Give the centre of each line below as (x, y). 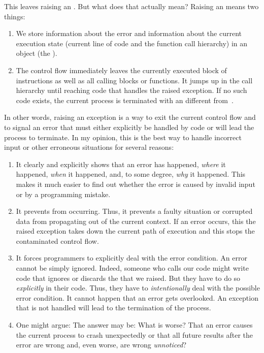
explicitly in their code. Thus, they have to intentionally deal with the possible (138, 288)
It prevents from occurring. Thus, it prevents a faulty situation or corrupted (134, 211)
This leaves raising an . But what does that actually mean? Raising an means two (131, 6)
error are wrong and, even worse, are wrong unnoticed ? (101, 345)
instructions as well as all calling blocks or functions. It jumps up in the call (134, 80)
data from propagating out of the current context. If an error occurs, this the (136, 221)
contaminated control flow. (57, 240)
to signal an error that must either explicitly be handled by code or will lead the (129, 127)
